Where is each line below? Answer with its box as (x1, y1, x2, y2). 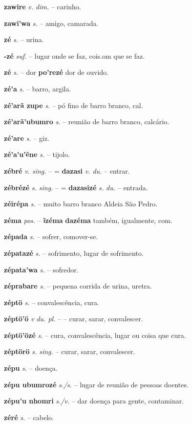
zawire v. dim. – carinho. (4, 1, 81, 11)
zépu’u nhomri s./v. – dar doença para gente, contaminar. (4, 396, 184, 406)
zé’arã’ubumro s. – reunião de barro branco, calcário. (4, 116, 170, 127)
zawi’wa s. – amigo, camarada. (4, 18, 99, 28)
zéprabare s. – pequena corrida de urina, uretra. (4, 281, 152, 291)
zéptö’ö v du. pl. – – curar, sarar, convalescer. (4, 313, 143, 324)
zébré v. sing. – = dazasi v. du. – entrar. (4, 165, 130, 176)
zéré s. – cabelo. (4, 412, 54, 422)
